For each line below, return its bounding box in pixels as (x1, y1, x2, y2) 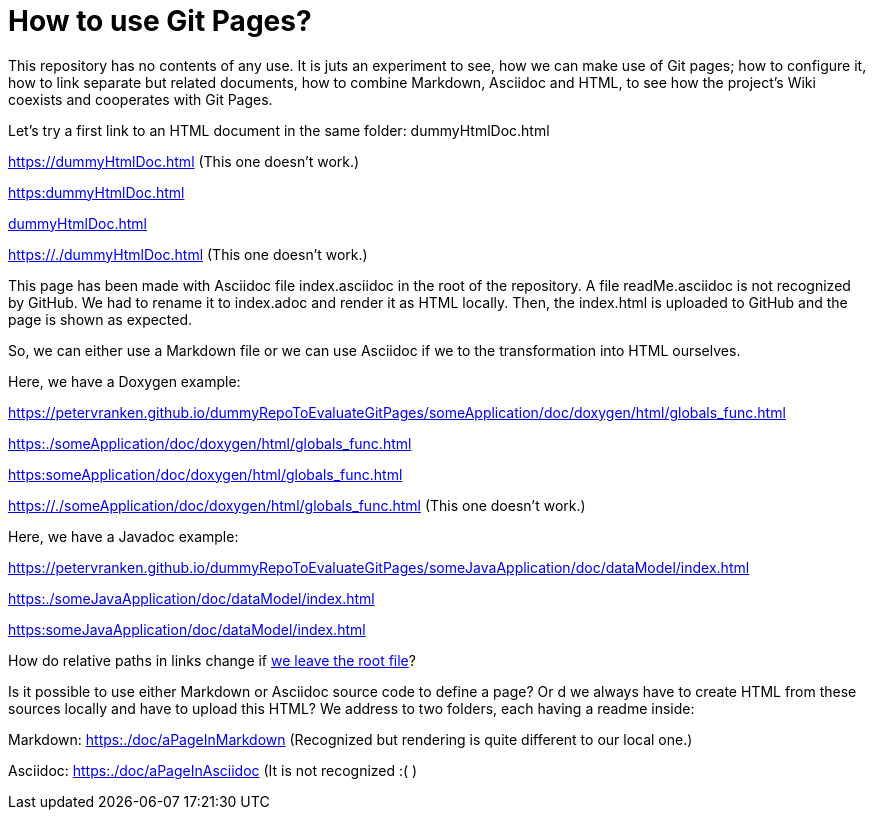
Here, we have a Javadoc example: (8, 527, 239, 545)
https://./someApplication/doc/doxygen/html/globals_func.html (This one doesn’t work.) (8, 496, 586, 514)
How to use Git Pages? (8, 4, 312, 38)
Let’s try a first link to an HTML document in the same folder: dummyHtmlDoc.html (8, 121, 550, 139)
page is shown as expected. (8, 310, 193, 328)
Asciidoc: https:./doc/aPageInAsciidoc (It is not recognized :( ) (8, 761, 418, 779)
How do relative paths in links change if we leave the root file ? (8, 651, 416, 669)
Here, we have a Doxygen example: (8, 372, 241, 390)
